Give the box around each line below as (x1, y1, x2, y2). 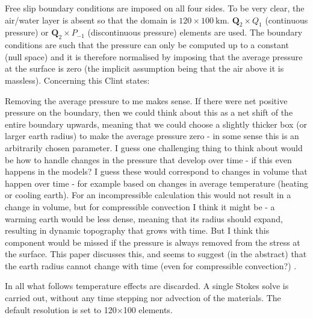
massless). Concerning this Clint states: (5, 73, 150, 86)
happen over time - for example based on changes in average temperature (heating (5, 176, 308, 189)
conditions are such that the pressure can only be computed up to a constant (5, 39, 289, 51)
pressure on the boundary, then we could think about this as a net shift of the (5, 106, 293, 119)
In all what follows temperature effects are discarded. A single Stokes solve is (5, 279, 289, 292)
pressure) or (5, 26, 49, 39)
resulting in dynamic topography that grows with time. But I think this (5, 224, 270, 237)
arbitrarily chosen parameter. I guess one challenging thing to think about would (5, 141, 303, 154)
